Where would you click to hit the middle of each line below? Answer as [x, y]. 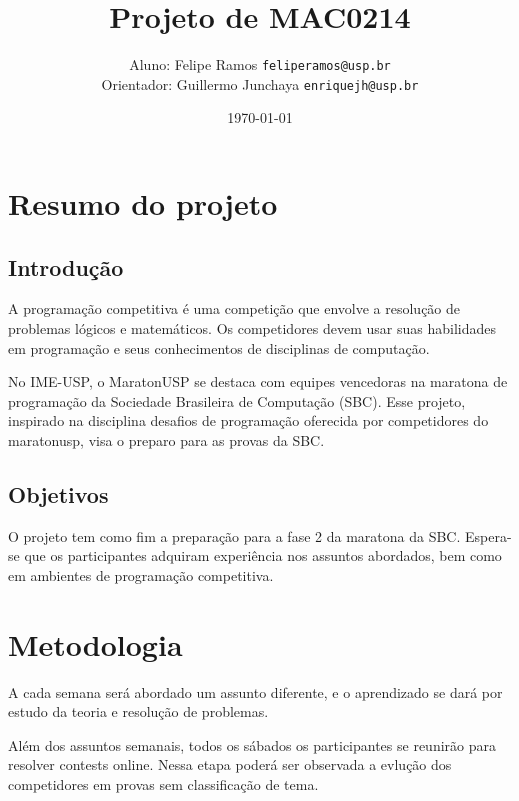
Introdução [66, 266]
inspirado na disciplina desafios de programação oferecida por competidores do [248, 420]
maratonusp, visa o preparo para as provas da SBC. [166, 439]
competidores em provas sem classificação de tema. [163, 784]
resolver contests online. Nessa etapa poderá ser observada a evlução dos [230, 764]
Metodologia [95, 643]
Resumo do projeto [143, 203]
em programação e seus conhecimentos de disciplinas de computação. [219, 347]
